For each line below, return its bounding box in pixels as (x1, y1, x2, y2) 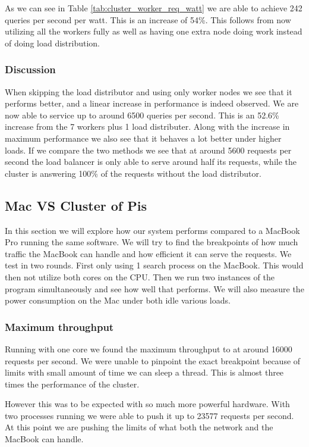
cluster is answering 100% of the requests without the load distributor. (5, 167, 261, 179)
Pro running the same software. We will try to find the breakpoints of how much (5, 236, 298, 248)
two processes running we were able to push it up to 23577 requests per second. (5, 409, 294, 421)
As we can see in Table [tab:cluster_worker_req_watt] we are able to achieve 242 (5, 2, 302, 14)
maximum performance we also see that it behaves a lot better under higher (5, 132, 282, 144)
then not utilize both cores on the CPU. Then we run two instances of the (5, 270, 275, 283)
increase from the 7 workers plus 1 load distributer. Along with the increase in (5, 120, 290, 133)
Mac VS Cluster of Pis (5, 196, 147, 214)
